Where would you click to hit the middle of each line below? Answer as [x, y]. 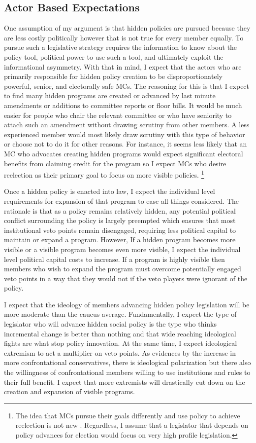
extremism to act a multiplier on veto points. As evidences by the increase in [120, 352]
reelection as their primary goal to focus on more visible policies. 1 [104, 174]
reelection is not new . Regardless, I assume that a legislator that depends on [132, 425]
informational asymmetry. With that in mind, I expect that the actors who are [123, 66]
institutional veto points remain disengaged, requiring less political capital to [120, 230]
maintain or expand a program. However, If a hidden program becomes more [120, 240]
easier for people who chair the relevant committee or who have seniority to [118, 115]
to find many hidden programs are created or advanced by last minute [110, 95]
